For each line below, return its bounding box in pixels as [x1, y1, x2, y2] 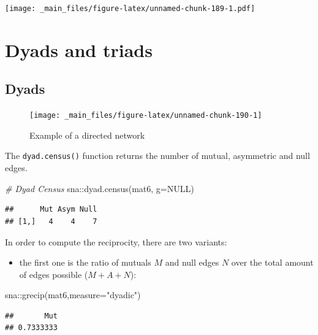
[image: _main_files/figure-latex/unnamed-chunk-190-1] [29, 111, 262, 120]
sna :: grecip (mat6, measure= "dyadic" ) [5, 288, 141, 301]
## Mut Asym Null [5, 205, 97, 214]
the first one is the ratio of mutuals [19, 256, 151, 269]
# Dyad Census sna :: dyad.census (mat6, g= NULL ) [5, 182, 194, 194]
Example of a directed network [29, 128, 145, 141]
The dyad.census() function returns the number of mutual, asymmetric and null [5, 149, 310, 162]
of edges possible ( [19, 268, 88, 280]
